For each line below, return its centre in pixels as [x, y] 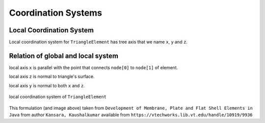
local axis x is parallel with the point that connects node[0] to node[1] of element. [93, 67]
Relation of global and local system [64, 56]
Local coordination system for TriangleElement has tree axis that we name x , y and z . [98, 42]
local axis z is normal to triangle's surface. [52, 76]
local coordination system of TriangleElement [58, 97]
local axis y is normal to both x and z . [47, 85]
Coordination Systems [56, 13]
